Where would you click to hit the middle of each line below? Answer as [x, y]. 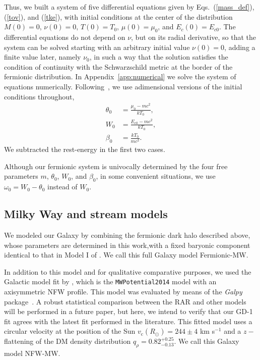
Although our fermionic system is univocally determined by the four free [116, 166]
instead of [62, 187]
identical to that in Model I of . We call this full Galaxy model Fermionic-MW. [126, 255]
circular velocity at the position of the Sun [70, 331]
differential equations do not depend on [65, 37]
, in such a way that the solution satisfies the [159, 57]
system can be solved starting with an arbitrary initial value [97, 47]
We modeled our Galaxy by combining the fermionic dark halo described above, [127, 235]
